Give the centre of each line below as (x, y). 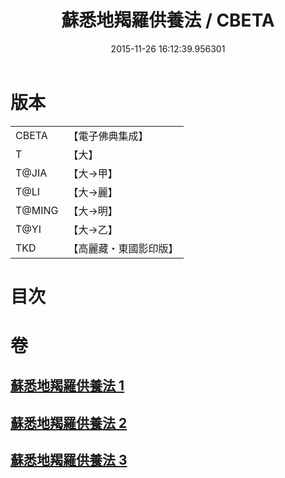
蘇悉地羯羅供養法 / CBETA (168, 20)
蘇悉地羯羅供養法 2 (69, 422)
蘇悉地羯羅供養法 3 (69, 460)
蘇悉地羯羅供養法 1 (67, 386)
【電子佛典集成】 (108, 136)
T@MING (37, 210)
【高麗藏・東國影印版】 (123, 248)
